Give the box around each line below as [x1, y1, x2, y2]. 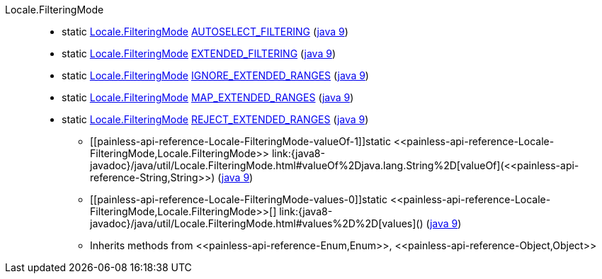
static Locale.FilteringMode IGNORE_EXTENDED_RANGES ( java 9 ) [62, 69, 369, 81]
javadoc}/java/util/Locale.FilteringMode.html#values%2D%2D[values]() [90, 217, 424, 229]
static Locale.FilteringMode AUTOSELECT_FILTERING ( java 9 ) [62, 25, 348, 38]
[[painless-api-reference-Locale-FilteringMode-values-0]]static [90, 193, 387, 205]
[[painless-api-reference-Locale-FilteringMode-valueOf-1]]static [90, 135, 391, 147]
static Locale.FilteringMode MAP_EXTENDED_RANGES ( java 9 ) [62, 91, 354, 103]
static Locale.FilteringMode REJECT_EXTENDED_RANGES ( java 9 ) [62, 113, 369, 125]
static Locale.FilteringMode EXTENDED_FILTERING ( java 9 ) [62, 47, 336, 59]
